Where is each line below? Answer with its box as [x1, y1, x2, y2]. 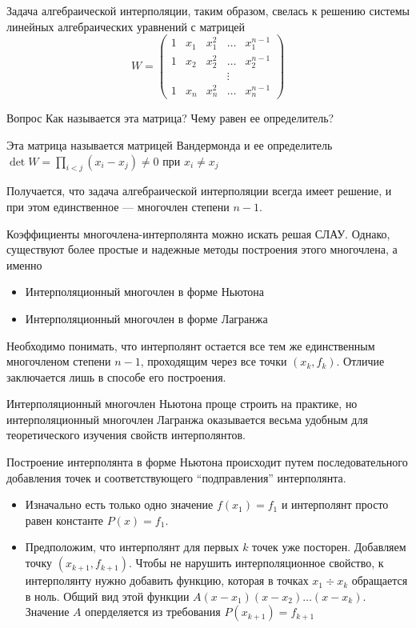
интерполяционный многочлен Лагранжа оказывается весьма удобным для [6, 410, 368, 427]
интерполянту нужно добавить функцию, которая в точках [25, 572, 309, 589]
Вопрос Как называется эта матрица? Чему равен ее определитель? [6, 110, 334, 126]
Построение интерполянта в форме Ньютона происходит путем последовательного [6, 454, 408, 470]
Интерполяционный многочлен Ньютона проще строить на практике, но [6, 395, 358, 412]
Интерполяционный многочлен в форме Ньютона [25, 283, 265, 300]
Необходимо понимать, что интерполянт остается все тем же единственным [6, 337, 375, 354]
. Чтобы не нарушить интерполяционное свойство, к [129, 554, 384, 571]
